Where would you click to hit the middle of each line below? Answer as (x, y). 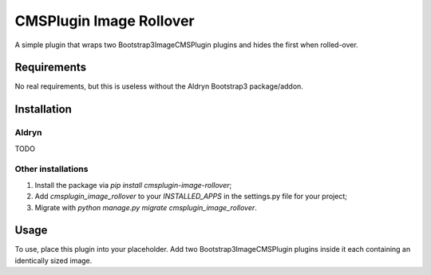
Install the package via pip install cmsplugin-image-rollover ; (133, 185)
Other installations (51, 169)
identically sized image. (53, 261)
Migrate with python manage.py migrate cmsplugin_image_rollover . (146, 207)
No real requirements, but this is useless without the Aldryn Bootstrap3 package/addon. (159, 86)
